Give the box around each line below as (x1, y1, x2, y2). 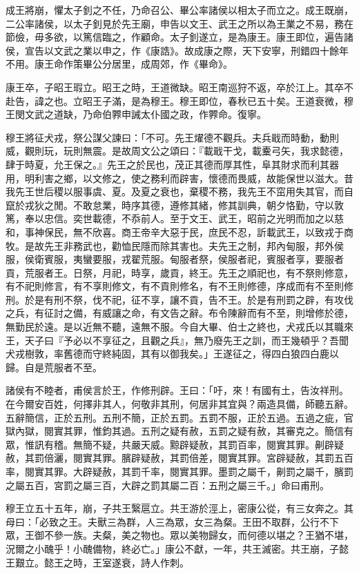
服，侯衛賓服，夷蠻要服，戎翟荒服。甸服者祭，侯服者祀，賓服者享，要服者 (6, 252, 344, 266)
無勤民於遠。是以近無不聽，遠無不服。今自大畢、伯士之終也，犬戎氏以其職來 (6, 319, 353, 334)
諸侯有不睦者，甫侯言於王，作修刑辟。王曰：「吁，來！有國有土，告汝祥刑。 (6, 383, 349, 397)
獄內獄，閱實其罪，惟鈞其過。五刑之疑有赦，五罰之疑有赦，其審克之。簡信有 (6, 424, 353, 438)
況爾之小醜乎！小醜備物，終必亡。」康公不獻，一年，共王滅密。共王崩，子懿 (6, 541, 349, 555)
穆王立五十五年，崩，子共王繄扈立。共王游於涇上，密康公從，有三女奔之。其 (6, 501, 353, 515)
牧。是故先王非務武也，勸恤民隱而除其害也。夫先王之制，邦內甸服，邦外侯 (6, 238, 344, 253)
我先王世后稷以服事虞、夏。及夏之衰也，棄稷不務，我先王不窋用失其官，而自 (6, 184, 353, 199)
